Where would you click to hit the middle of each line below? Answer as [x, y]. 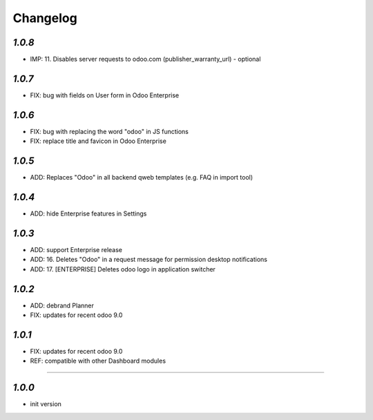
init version [46, 404]
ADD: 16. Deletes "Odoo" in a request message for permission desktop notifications [149, 260]
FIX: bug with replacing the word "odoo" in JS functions [109, 131]
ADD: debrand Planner [62, 305]
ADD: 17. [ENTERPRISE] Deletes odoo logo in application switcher [123, 269]
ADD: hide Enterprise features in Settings [88, 213]
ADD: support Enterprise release [76, 249]
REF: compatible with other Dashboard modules [98, 361]
